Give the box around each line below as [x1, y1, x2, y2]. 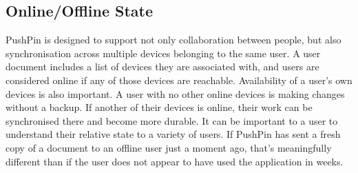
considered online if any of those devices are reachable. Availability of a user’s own [6, 72, 352, 87]
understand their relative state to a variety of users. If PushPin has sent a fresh [6, 127, 341, 141]
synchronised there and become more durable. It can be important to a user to [6, 113, 338, 128]
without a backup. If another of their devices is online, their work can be [6, 100, 313, 114]
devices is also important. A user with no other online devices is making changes [6, 86, 345, 101]
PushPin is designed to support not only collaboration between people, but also [6, 32, 341, 47]
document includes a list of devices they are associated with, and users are [6, 59, 319, 74]
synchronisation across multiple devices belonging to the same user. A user [6, 45, 321, 60]
